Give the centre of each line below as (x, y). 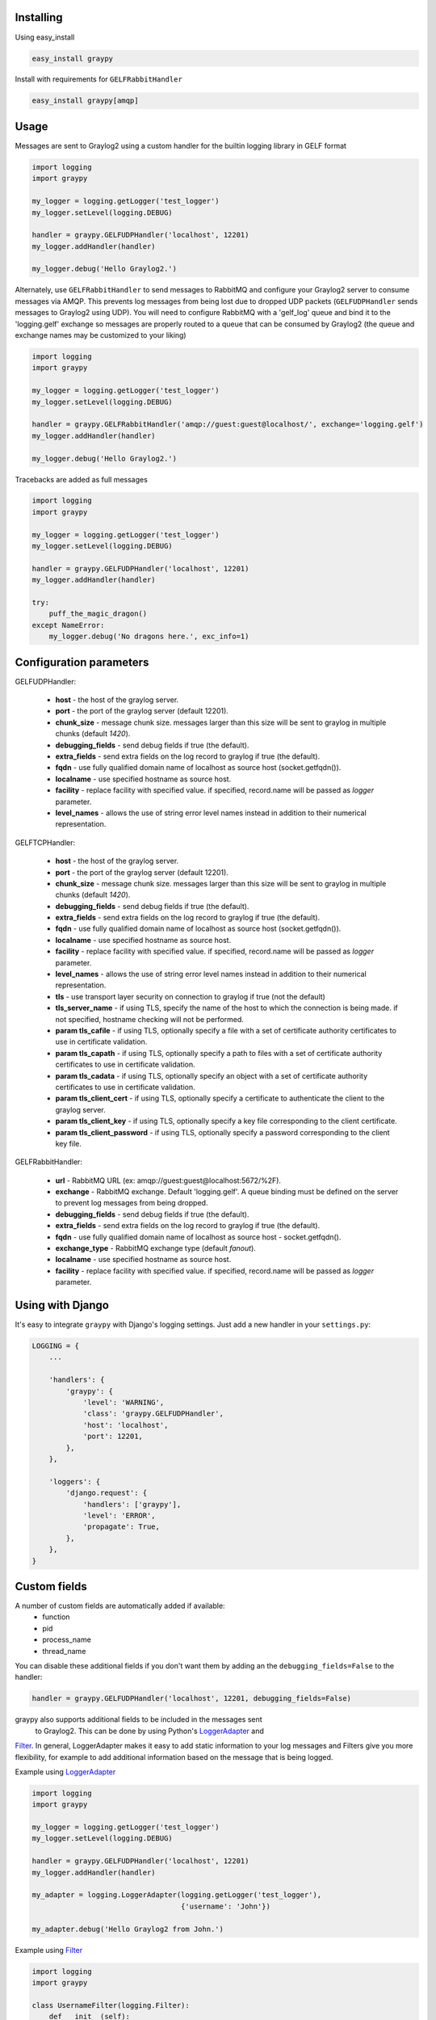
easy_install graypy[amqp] (85, 101)
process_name (67, 1639)
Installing (39, 17)
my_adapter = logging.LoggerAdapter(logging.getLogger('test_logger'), (177, 1895)
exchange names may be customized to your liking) (101, 335)
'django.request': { (107, 1493)
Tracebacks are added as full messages (82, 479)
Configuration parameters (82, 662)
